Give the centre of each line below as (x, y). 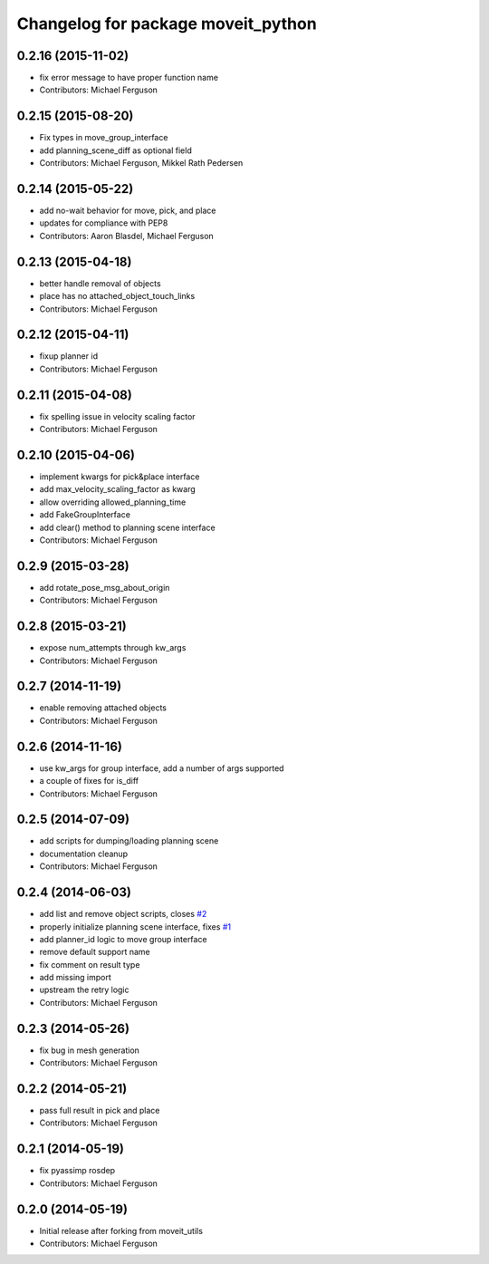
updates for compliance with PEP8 (104, 223)
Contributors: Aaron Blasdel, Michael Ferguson (127, 236)
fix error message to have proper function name (129, 78)
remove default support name (95, 952)
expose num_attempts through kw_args (113, 648)
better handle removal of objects (101, 283)
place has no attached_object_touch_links (117, 296)
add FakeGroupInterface (85, 515)
